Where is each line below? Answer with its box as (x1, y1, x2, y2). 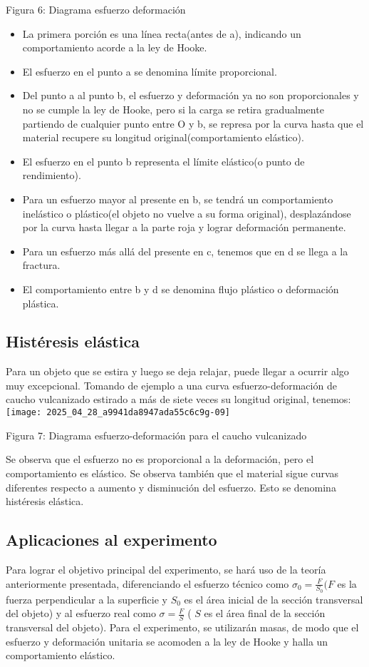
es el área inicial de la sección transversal (184, 591, 363, 606)
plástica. (22, 295, 59, 310)
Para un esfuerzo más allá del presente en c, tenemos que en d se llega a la (22, 243, 348, 258)
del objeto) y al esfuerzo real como (6, 606, 156, 621)
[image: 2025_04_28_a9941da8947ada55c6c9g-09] (6, 407, 230, 418)
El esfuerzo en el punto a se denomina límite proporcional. (22, 63, 277, 78)
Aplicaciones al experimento (6, 529, 217, 551)
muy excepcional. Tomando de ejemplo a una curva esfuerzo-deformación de (6, 377, 337, 392)
